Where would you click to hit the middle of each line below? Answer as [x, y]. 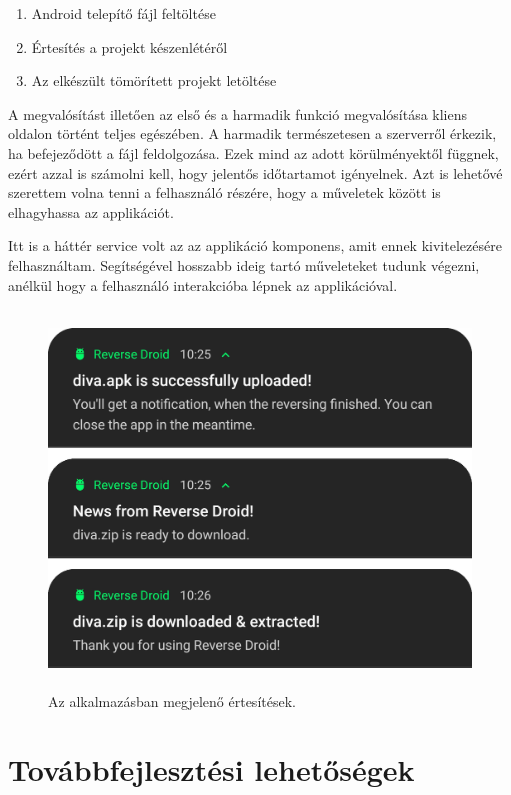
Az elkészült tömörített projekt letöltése [154, 80]
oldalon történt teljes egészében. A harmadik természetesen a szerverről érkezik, [252, 133]
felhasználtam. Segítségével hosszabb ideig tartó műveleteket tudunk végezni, [244, 264]
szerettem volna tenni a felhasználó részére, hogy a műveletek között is [224, 192]
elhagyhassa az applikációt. [91, 211]
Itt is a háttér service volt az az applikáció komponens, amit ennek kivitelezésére [255, 245]
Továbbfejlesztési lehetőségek [211, 769]
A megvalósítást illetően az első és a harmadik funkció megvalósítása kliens [238, 113]
